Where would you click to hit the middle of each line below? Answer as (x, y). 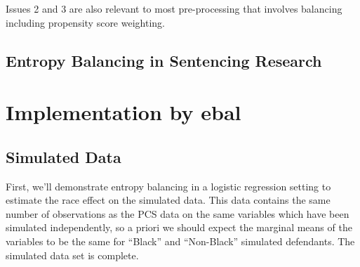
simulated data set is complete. (72, 255)
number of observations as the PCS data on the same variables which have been (178, 213)
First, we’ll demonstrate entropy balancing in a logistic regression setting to (168, 186)
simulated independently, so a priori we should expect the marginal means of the (179, 227)
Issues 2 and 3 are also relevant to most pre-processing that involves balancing (174, 8)
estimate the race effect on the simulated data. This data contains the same (168, 200)
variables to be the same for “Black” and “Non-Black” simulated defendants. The (180, 241)
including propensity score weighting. (85, 22)
